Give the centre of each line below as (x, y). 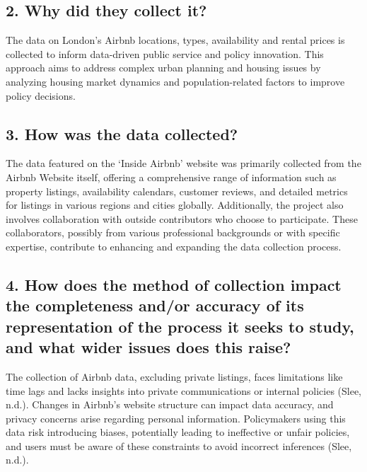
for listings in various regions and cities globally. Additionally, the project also (175, 205)
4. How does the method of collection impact (174, 284)
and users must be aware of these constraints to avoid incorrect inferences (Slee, (179, 445)
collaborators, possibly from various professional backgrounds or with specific (173, 232)
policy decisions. (41, 95)
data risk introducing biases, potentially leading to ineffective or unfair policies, (178, 432)
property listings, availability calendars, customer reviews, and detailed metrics (177, 191)
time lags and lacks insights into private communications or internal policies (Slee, (184, 390)
